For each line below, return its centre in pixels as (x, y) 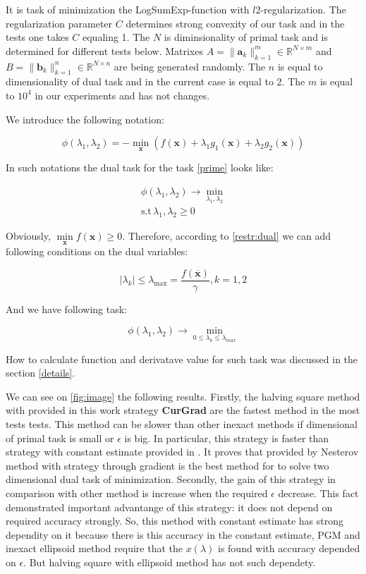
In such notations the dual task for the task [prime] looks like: (140, 167)
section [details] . (41, 373)
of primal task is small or (60, 438)
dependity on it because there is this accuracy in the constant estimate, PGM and (183, 534)
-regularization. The (303, 9)
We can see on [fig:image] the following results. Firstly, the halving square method (183, 396)
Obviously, (28, 236)
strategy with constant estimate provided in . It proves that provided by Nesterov (182, 452)
